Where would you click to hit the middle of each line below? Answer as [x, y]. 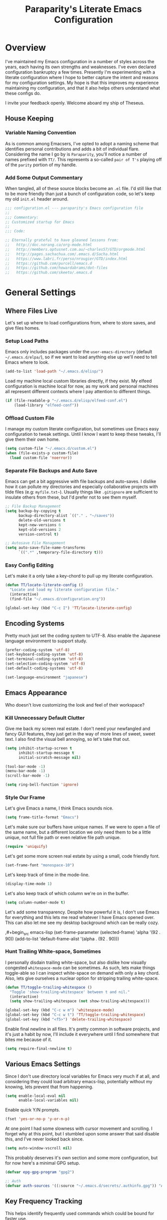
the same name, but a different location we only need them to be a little [78, 832]
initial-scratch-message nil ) [49, 757]
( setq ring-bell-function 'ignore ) [42, 785]
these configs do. [23, 93]
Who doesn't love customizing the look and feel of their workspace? [75, 705]
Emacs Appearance [36, 693]
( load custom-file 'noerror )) [41, 458]
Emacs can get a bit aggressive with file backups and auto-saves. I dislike [81, 482]
